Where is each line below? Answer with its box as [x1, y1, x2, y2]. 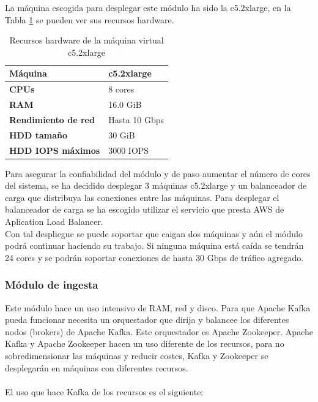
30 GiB [108, 128, 135, 141]
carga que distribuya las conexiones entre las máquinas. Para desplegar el [5, 191, 279, 203]
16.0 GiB [108, 98, 142, 111]
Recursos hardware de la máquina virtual [9, 34, 164, 47]
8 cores [108, 83, 135, 96]
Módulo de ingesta [5, 277, 98, 292]
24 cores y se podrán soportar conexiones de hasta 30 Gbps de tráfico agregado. [5, 251, 304, 264]
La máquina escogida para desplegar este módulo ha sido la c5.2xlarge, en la [5, 1, 291, 13]
